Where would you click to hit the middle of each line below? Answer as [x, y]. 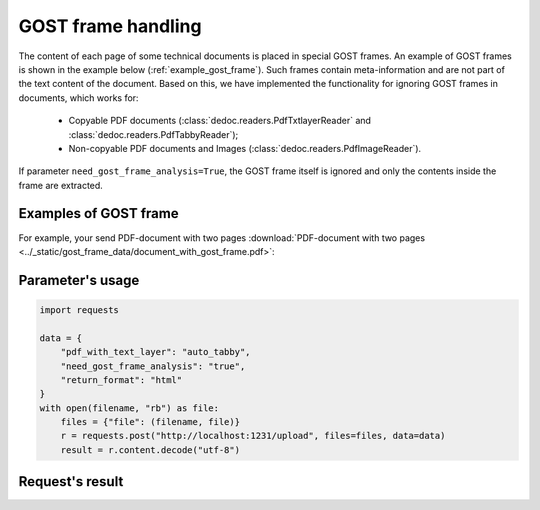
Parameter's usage [79, 280]
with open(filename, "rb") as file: [129, 408]
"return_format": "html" [121, 379]
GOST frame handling [110, 26]
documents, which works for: [78, 97]
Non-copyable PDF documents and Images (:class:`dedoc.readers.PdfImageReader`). [245, 148]
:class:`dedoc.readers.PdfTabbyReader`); [153, 134]
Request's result [71, 481]
